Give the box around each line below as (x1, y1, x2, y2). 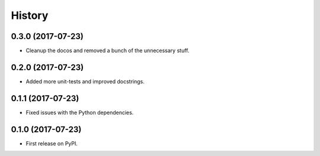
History (11, 9, 49, 22)
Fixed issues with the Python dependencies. (25, 109, 134, 116)
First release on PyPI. (25, 139, 78, 147)
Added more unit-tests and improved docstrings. (25, 77, 145, 85)
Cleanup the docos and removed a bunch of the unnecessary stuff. (25, 47, 190, 54)
